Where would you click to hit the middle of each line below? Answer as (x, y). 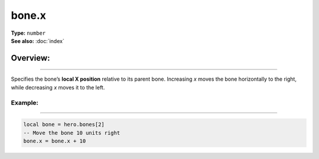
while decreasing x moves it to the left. (58, 87)
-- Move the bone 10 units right (72, 133)
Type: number (28, 33)
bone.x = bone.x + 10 (55, 141)
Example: (25, 102)
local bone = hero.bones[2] (64, 125)
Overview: (30, 58)
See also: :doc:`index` (38, 41)
